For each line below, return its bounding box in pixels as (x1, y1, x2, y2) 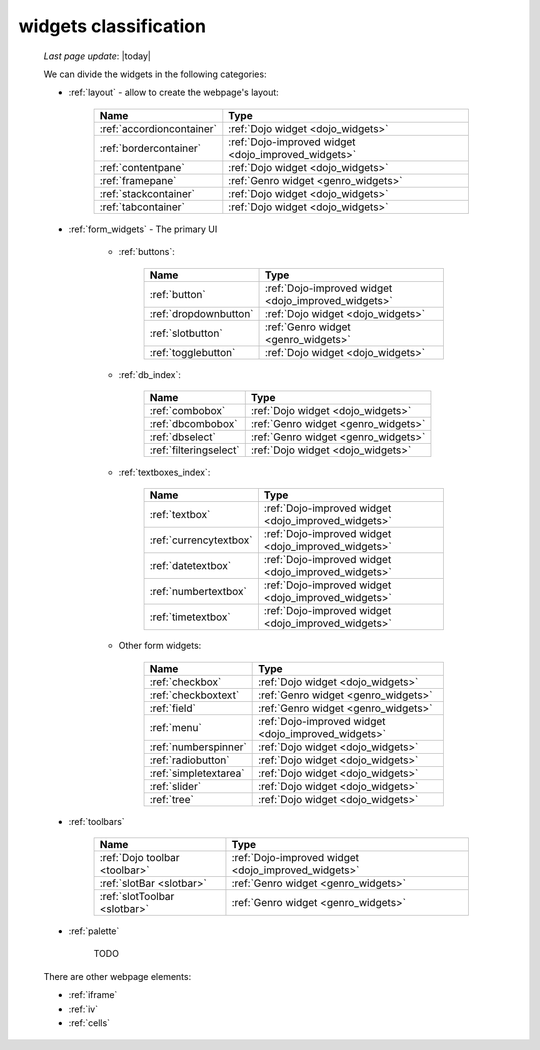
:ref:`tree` (149, 792, 194, 806)
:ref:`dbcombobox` (149, 416, 238, 430)
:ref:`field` (149, 701, 197, 715)
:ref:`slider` (149, 779, 202, 793)
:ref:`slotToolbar (99, 890, 175, 904)
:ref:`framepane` (99, 173, 177, 187)
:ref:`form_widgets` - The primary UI (68, 223, 218, 235)
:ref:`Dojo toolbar (99, 851, 180, 865)
